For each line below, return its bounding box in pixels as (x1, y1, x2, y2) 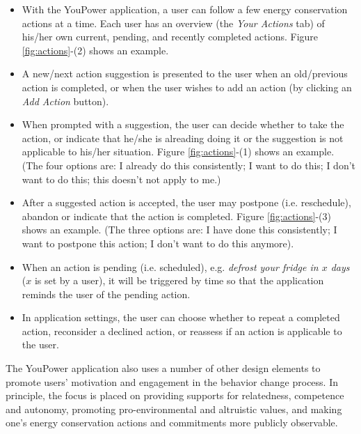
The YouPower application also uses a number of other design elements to (6, 361, 321, 375)
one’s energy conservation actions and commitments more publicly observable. (6, 415, 338, 430)
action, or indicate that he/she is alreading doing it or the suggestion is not (22, 130, 344, 145)
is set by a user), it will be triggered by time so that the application (34, 273, 324, 288)
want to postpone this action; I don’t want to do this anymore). (22, 235, 294, 250)
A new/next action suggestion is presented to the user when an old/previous (22, 66, 348, 81)
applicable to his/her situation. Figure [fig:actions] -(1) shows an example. (22, 144, 335, 159)
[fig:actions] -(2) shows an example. (22, 42, 169, 57)
